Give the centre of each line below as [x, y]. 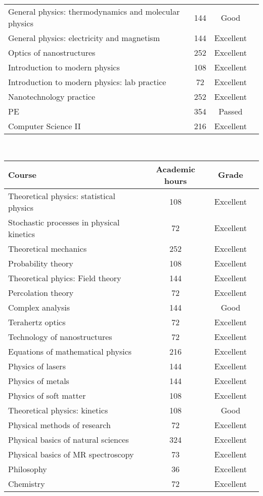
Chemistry [27, 483]
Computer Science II [45, 126]
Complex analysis [39, 307]
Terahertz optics [37, 322]
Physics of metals [39, 380]
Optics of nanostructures [52, 52]
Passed [231, 111]
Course [23, 175]
